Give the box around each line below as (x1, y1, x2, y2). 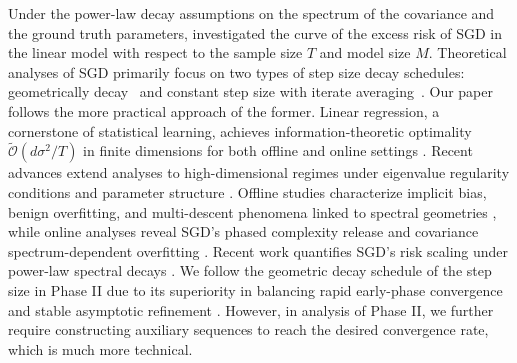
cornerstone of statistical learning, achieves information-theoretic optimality (8, 120, 472, 141)
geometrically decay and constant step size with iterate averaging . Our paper (8, 81, 493, 102)
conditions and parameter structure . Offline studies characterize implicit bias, (8, 181, 487, 202)
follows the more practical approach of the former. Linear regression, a (8, 100, 440, 121)
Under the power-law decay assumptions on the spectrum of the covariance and (8, 3, 495, 23)
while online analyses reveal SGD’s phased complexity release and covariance (8, 221, 479, 242)
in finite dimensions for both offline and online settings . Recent (83, 140, 473, 161)
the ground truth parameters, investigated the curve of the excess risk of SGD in (8, 22, 503, 43)
